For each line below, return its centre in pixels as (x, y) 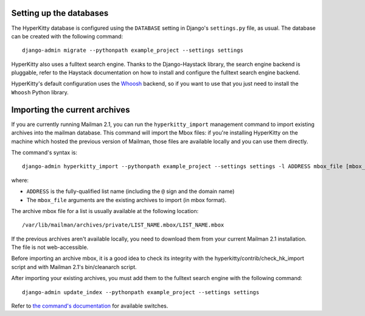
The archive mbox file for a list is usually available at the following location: (105, 211)
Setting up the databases (60, 13)
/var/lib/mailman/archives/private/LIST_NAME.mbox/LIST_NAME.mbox (123, 225)
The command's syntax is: (44, 152)
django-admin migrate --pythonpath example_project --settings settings (133, 51)
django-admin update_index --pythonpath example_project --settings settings (141, 292)
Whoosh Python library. (40, 92)
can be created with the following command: (67, 36)
